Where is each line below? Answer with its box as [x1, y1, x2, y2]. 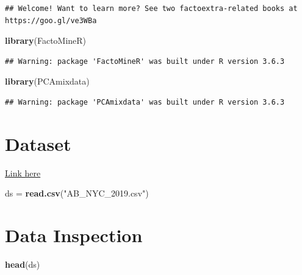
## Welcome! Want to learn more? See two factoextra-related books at [5, 4, 298, 13]
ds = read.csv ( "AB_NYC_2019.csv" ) [5, 187, 149, 200]
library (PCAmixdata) [5, 75, 90, 88]
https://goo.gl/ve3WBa [5, 16, 97, 25]
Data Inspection [5, 223, 143, 248]
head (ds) [5, 258, 40, 270]
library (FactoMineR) [5, 34, 87, 47]
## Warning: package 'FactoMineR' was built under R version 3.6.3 [5, 57, 285, 66]
